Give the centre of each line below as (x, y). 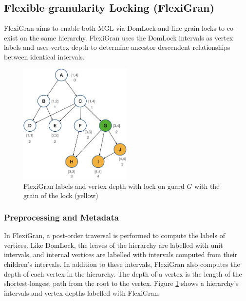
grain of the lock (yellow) (61, 195)
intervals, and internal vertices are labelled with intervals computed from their (121, 254)
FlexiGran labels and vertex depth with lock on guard (104, 186)
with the (207, 186)
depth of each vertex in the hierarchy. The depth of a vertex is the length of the (123, 273)
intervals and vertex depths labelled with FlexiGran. (82, 292)
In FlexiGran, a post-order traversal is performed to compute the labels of (114, 235)
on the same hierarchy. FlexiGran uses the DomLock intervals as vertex (127, 37)
